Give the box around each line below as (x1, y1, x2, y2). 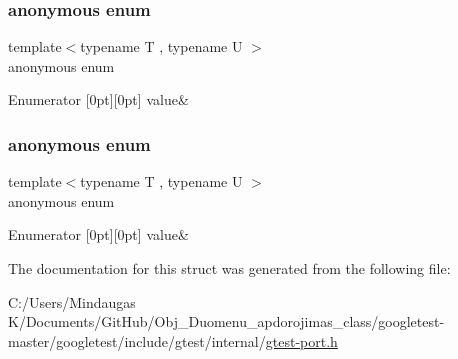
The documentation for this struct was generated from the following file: (8, 258, 451, 278)
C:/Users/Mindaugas (8, 291, 136, 312)
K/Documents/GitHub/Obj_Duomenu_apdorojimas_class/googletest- (8, 311, 445, 332)
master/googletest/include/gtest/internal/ (8, 330, 266, 351)
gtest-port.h (265, 330, 338, 351)
